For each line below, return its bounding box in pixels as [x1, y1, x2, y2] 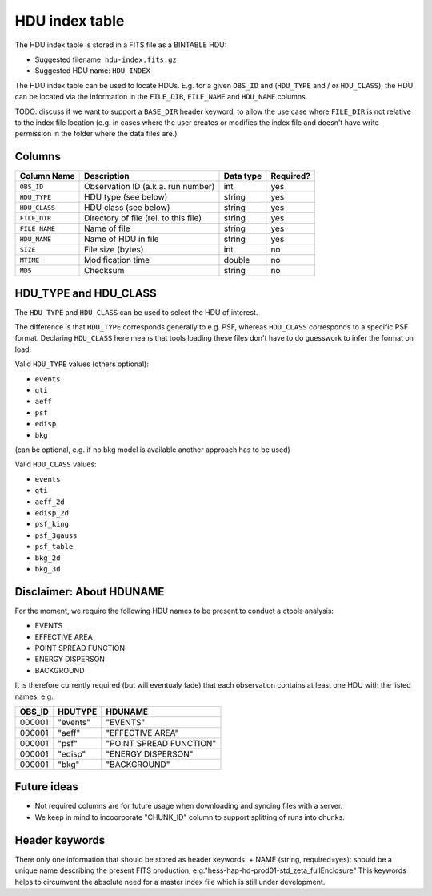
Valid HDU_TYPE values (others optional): [14, 359, 150, 369]
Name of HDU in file [84, 233, 159, 244]
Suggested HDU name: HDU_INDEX [34, 66, 151, 75]
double [223, 255, 250, 266]
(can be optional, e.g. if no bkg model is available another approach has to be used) [14, 445, 291, 454]
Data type [223, 171, 262, 182]
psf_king [34, 519, 70, 529]
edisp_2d [34, 508, 70, 517]
